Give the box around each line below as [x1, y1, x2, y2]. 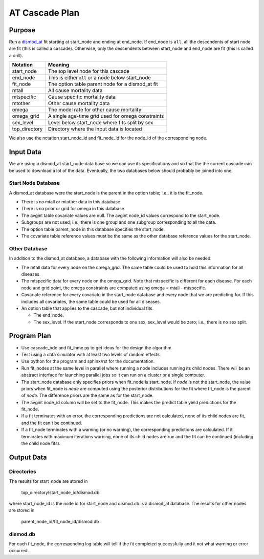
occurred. [9, 548, 29, 554]
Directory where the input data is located [48, 126, 142, 132]
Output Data [9, 453, 47, 461]
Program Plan [9, 332, 51, 340]
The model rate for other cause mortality [48, 107, 142, 113]
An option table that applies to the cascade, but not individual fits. [21, 305, 154, 311]
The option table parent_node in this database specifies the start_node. [21, 226, 165, 232]
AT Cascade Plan [9, 7, 80, 18]
